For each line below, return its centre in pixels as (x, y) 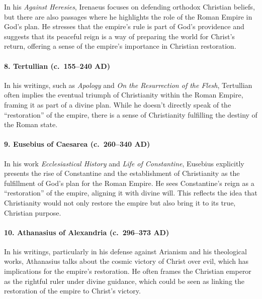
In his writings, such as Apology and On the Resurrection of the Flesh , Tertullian (128, 85)
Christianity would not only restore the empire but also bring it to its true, (120, 202)
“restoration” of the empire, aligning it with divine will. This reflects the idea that (131, 193)
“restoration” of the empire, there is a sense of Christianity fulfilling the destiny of (131, 114)
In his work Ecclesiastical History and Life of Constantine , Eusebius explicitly (124, 163)
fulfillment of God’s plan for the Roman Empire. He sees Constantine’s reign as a (129, 183)
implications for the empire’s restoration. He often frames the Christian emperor (128, 271)
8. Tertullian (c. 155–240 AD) (57, 66)
